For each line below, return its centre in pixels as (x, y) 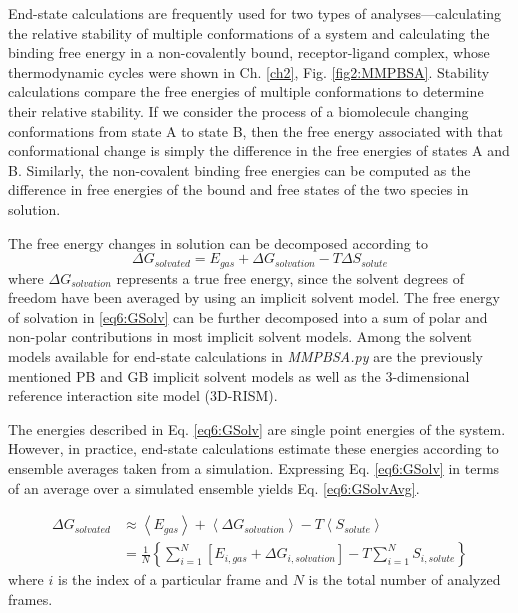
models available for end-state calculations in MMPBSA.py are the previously (245, 355)
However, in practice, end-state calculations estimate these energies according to (253, 448)
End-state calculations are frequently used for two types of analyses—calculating (255, 13)
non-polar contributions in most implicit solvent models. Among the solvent (240, 336)
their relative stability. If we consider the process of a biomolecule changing (238, 110)
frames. (30, 598)
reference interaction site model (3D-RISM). (143, 395)
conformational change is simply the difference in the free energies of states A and (259, 150)
